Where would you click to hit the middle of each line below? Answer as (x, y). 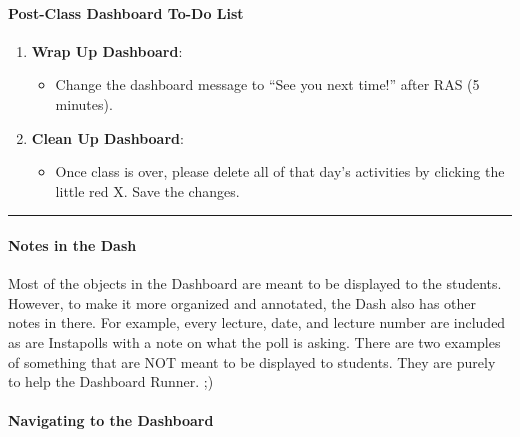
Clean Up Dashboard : (107, 137)
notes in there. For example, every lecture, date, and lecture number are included (257, 322)
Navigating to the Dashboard (111, 420)
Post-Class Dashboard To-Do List (126, 12)
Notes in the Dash (72, 244)
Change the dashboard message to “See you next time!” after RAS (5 (267, 84)
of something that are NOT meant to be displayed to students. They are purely (252, 361)
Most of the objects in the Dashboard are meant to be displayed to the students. (255, 283)
